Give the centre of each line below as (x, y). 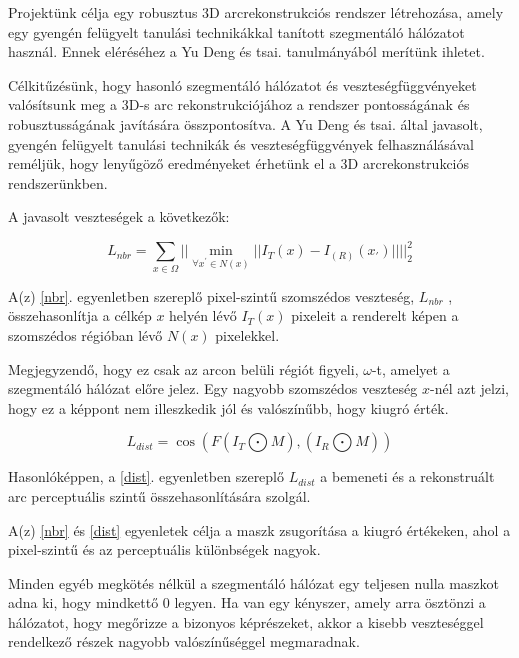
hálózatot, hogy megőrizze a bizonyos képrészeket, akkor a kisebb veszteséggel (246, 621)
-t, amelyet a (410, 368)
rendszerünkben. (58, 182)
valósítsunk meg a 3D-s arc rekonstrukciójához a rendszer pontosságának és (239, 104)
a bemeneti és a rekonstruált (407, 476)
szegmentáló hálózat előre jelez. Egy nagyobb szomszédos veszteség (213, 388)
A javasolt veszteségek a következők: (119, 216)
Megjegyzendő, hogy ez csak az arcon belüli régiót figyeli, (183, 368)
